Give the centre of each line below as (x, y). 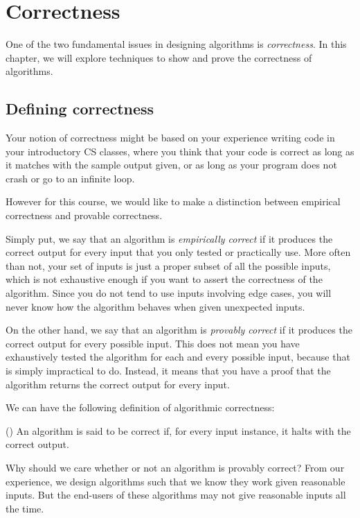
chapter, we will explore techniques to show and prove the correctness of (159, 57)
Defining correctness (80, 109)
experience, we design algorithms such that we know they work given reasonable (175, 481)
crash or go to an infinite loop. (70, 178)
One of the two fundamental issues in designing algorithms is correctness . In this (176, 44)
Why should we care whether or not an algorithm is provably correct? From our (175, 467)
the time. (25, 508)
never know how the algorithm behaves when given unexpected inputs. (155, 306)
